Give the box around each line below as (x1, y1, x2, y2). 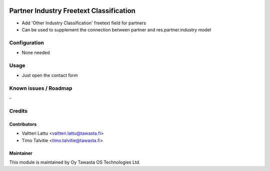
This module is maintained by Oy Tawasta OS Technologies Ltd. (9, 160, 140, 166)
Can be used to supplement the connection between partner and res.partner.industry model (21, 26, 211, 32)
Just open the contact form (21, 72, 78, 78)
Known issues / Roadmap (9, 85, 72, 92)
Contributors (9, 121, 37, 127)
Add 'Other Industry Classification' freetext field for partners (21, 20, 146, 26)
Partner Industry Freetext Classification (9, 6, 136, 15)
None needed (21, 50, 50, 56)
